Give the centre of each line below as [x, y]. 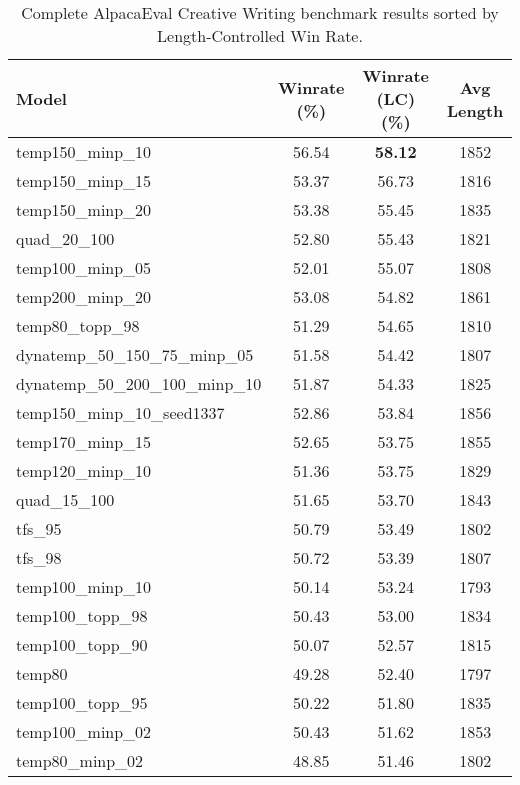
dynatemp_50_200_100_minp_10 [139, 383]
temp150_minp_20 [84, 209]
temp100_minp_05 [84, 267]
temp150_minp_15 [84, 180]
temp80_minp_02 [80, 760]
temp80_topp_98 [78, 325]
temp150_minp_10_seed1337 [120, 412]
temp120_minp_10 [84, 470]
